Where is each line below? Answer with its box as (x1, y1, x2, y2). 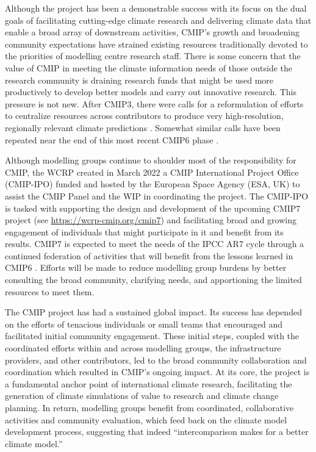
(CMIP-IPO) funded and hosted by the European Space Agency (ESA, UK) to (5, 178, 300, 190)
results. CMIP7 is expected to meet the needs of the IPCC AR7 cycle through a (5, 237, 304, 250)
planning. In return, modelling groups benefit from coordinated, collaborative (5, 401, 294, 414)
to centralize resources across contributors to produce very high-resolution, (5, 109, 284, 122)
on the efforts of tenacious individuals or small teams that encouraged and (5, 317, 283, 330)
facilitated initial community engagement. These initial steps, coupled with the (5, 329, 300, 342)
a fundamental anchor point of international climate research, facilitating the (5, 377, 292, 390)
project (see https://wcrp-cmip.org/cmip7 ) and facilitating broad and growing (5, 213, 296, 226)
